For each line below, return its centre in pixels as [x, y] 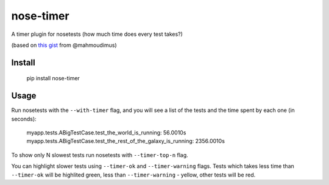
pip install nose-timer [53, 79]
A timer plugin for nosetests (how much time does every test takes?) [97, 34]
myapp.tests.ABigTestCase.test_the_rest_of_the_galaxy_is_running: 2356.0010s [126, 141]
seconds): [24, 119]
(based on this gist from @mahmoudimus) [64, 45]
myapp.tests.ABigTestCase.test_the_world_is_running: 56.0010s [106, 133]
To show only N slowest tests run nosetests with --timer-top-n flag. [100, 155]
